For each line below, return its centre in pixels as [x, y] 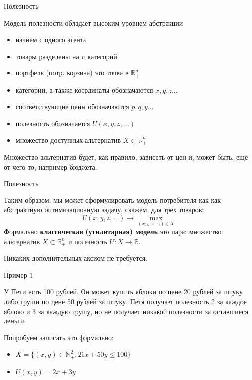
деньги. [15, 321]
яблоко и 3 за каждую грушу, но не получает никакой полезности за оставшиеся [126, 311]
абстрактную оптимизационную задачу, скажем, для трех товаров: [104, 210]
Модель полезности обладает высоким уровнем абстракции [94, 23]
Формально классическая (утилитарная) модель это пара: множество [113, 231]
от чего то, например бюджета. [51, 166]
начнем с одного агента [51, 39]
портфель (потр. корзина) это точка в [72, 73]
